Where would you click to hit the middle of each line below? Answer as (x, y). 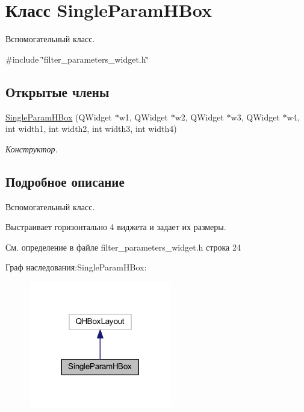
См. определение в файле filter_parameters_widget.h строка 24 (123, 247)
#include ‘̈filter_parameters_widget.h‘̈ (77, 59)
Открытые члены (57, 91)
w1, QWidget (143, 117)
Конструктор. (32, 148)
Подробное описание (65, 181)
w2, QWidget (199, 117)
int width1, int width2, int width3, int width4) (91, 129)
